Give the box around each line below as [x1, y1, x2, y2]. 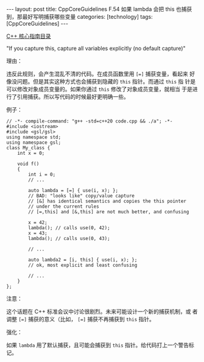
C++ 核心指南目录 [6, 32, 51, 40]
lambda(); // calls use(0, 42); [28, 225, 111, 231]
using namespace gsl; [6, 140, 62, 146]
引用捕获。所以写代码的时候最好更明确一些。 [16, 93, 129, 100]
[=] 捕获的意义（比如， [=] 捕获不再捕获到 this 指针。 [18, 316, 155, 322]
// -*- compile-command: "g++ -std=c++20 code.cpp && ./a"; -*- [6, 118, 173, 124]
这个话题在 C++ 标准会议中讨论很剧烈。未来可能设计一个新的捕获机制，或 [6, 308, 191, 315]
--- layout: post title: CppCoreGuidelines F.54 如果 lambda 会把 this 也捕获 [6, 5, 192, 13]
